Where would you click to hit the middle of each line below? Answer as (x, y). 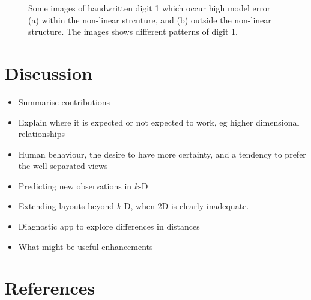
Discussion (48, 72)
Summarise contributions (64, 101)
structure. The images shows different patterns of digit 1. (133, 32)
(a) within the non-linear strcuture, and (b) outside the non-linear (150, 20)
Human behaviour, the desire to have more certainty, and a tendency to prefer (162, 154)
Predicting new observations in (75, 185)
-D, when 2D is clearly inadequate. (185, 206)
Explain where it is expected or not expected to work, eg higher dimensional (159, 122)
